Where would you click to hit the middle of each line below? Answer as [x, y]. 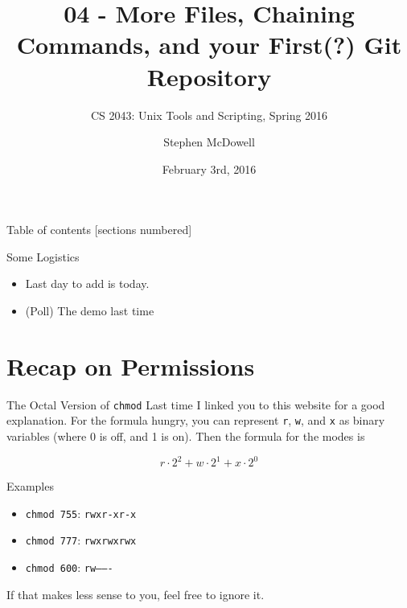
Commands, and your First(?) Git [209, 45]
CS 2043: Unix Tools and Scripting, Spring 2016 [209, 115]
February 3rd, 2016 [209, 168]
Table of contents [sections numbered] [99, 230]
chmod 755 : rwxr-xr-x [81, 513]
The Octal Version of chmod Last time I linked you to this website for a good [196, 404]
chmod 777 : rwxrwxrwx [81, 540]
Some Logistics [43, 256]
